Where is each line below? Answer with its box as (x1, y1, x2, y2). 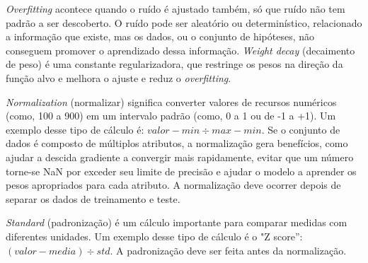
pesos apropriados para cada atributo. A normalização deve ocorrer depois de (6, 177, 341, 192)
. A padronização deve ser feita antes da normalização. (110, 242, 347, 257)
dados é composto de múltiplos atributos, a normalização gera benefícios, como (6, 136, 348, 151)
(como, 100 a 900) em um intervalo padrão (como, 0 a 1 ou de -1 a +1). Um (6, 108, 336, 123)
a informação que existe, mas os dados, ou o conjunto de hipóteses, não (6, 29, 315, 44)
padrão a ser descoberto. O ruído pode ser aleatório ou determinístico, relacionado (6, 15, 362, 30)
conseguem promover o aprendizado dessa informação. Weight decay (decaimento (6, 42, 355, 57)
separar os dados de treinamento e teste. (6, 191, 180, 206)
